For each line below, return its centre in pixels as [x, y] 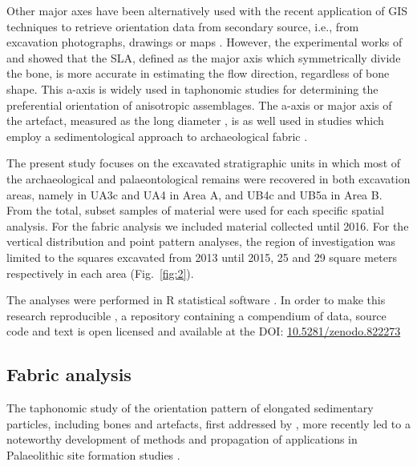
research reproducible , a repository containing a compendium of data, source [196, 315]
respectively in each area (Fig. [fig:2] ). [100, 273]
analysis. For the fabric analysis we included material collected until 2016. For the [208, 225]
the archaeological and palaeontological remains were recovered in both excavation [208, 178]
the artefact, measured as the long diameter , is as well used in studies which [195, 121]
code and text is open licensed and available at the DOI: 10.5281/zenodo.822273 [204, 331]
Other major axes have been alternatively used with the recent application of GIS [207, 10]
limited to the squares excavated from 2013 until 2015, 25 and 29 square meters [202, 257]
